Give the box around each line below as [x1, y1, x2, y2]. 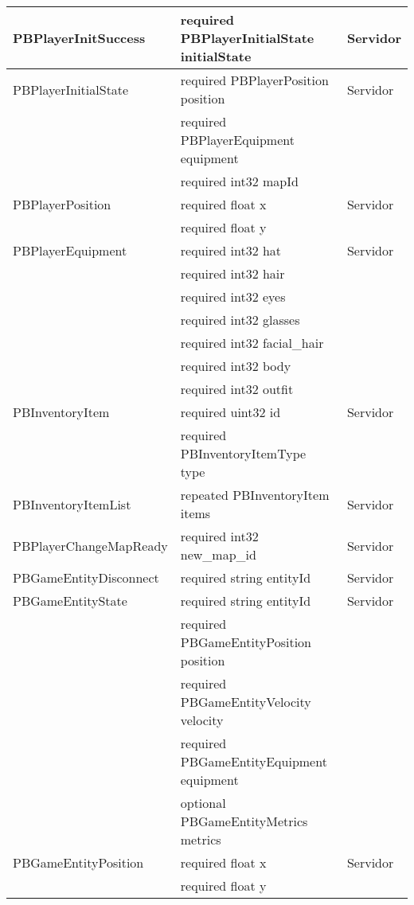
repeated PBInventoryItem [180, 486, 330, 504]
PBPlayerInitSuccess [13, 29, 146, 47]
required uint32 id [180, 403, 281, 421]
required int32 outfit [180, 380, 294, 398]
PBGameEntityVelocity [180, 692, 311, 711]
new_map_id [180, 545, 256, 564]
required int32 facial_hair [180, 334, 324, 352]
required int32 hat [180, 241, 282, 259]
